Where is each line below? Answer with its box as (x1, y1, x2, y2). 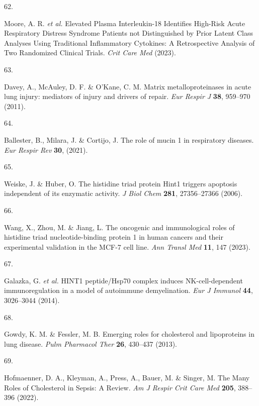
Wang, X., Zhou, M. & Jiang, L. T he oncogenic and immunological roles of (4, 222, 235, 232)
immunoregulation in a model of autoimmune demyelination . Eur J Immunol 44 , (4, 285, 253, 295)
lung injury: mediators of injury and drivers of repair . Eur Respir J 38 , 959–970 (4, 91, 250, 101)
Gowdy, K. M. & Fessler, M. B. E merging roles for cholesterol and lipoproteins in (4, 329, 254, 339)
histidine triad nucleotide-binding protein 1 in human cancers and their (4, 232, 223, 242)
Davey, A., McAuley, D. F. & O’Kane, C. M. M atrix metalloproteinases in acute (4, 81, 251, 91)
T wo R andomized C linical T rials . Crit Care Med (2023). (4, 47, 176, 58)
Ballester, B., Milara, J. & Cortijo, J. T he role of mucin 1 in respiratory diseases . (4, 134, 254, 145)
